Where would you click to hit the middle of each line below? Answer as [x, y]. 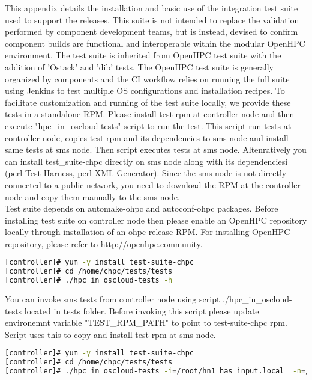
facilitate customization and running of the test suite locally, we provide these [148, 102]
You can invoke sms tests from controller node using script [112, 299]
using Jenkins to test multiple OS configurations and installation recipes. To [145, 90]
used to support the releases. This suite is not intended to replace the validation [152, 20]
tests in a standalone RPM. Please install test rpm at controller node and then [150, 114]
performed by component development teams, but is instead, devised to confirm [151, 32]
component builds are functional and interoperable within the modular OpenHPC [155, 43]
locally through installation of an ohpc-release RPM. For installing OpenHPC [148, 232]
